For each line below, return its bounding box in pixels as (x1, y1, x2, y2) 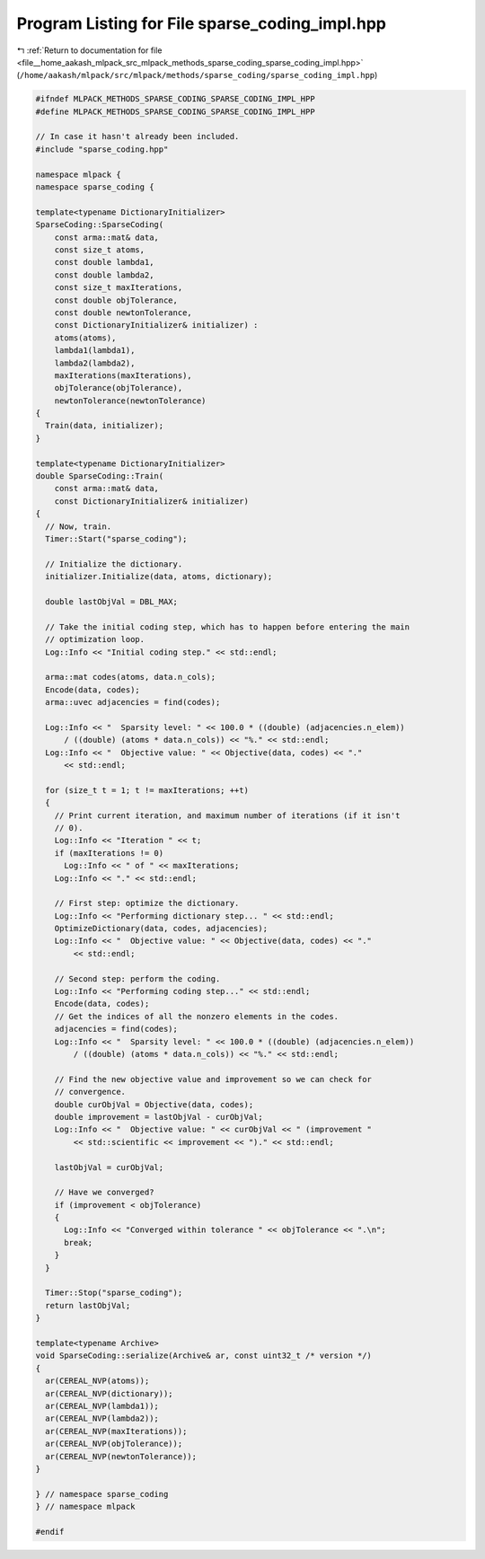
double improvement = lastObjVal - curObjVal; (54, 1112, 264, 1122)
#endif (35, 1527, 65, 1537)
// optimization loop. (45, 634, 145, 645)
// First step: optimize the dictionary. (54, 898, 240, 909)
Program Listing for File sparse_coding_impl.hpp (16, 13, 386, 33)
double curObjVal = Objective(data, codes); (54, 1099, 254, 1109)
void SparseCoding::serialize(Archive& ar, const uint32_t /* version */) (35, 1351, 373, 1361)
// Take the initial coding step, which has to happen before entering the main (45, 621, 410, 632)
